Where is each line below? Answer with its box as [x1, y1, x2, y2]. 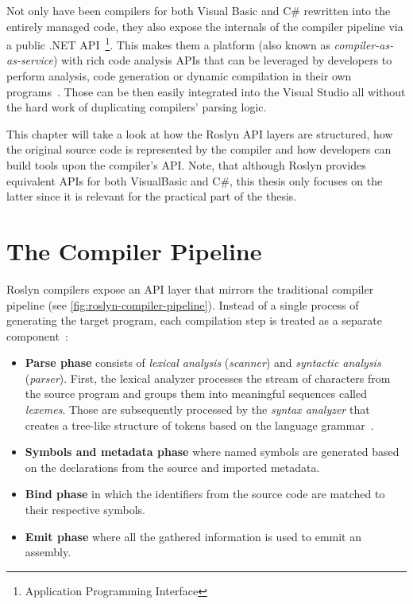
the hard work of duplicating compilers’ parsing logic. [6, 99, 267, 115]
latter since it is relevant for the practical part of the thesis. [6, 188, 297, 205]
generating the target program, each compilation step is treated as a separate [6, 312, 383, 329]
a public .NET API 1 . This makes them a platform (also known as [6, 34, 330, 53]
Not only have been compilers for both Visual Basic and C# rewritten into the [6, 2, 391, 18]
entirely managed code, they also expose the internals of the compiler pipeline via [6, 18, 403, 34]
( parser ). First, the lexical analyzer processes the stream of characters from [25, 369, 391, 386]
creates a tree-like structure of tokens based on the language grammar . [25, 416, 374, 433]
